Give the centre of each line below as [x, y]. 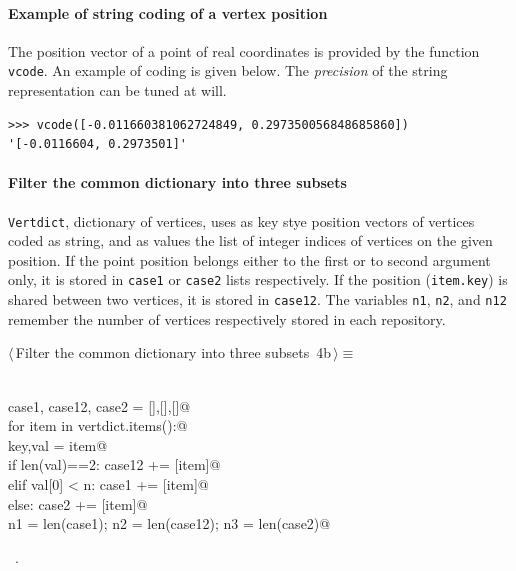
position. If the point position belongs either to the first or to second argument [249, 259]
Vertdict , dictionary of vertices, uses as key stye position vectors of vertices [241, 220]
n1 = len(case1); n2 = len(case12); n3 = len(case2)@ [169, 523]
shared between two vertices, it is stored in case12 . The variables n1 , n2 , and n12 [257, 299]
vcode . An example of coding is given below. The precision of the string [228, 70]
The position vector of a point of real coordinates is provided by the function [244, 50]
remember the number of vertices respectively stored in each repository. [227, 318]
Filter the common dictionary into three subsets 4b [173, 352]
